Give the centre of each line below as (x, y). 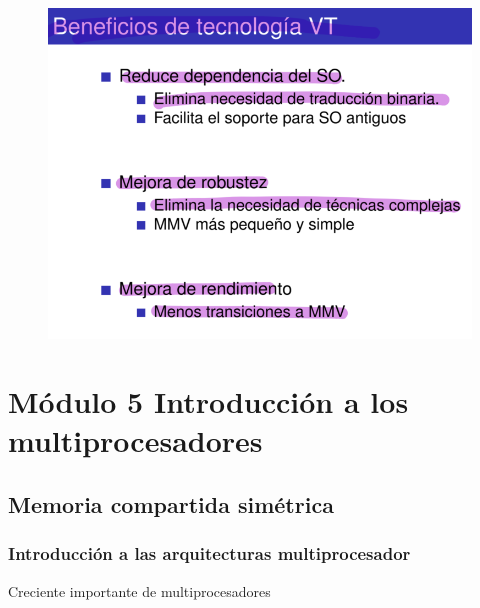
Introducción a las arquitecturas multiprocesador (209, 553)
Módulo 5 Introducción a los (208, 401)
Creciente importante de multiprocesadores (139, 590)
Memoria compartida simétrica (171, 504)
